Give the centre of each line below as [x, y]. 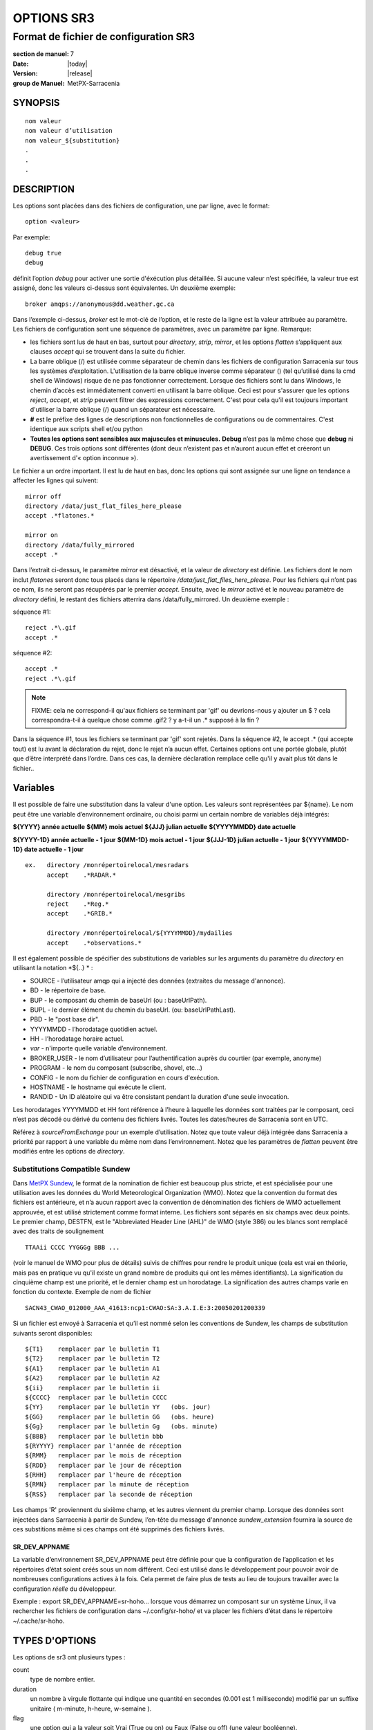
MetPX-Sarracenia [94, 83]
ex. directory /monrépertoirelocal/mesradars [107, 865]
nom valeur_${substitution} [73, 140]
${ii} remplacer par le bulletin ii [93, 1388]
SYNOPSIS [36, 103]
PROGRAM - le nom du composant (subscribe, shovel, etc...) [116, 1068]
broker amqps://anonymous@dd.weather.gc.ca [100, 304]
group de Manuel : [39, 83]
